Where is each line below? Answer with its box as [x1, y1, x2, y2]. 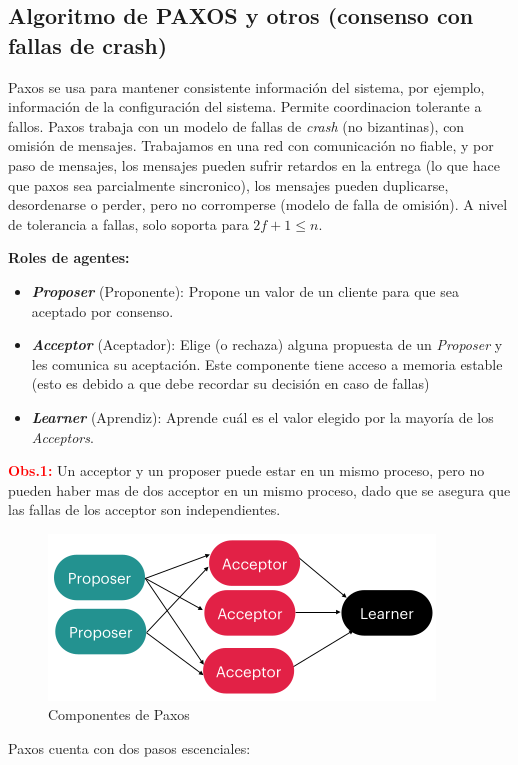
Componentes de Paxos [48, 704, 190, 725]
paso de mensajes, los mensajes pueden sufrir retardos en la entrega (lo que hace [8, 154, 500, 175]
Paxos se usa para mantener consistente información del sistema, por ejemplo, [8, 76, 485, 97]
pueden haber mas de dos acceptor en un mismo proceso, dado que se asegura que [8, 479, 511, 500]
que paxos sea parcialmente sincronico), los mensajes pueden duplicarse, [8, 174, 449, 195]
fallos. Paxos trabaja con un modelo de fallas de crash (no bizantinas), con [8, 115, 465, 136]
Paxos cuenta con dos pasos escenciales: [8, 738, 251, 759]
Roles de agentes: [8, 247, 130, 268]
